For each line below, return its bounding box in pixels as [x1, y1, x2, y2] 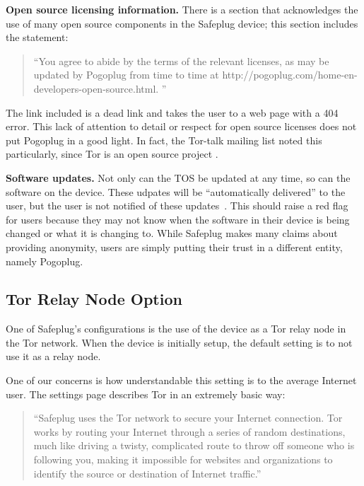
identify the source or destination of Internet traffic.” [33, 465, 262, 480]
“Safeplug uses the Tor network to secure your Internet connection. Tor [33, 410, 343, 425]
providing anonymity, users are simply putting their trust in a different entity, [6, 239, 343, 254]
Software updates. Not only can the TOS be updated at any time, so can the [6, 170, 351, 185]
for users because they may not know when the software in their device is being [6, 212, 350, 226]
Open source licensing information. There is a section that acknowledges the [6, 2, 358, 16]
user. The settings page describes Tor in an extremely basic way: [6, 386, 286, 401]
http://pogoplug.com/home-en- [222, 67, 358, 82]
